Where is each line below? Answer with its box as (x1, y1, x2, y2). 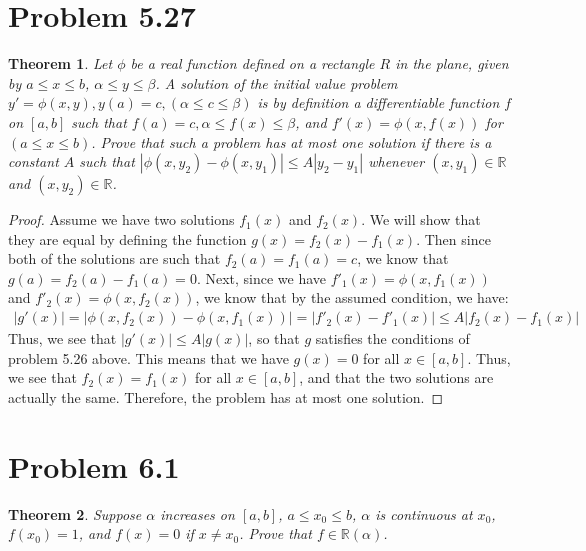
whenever (368, 151, 425, 172)
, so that (248, 328, 300, 349)
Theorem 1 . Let (8, 53, 113, 74)
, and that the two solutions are (299, 367, 494, 388)
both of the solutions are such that (8, 248, 221, 269)
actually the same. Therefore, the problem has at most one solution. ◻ (8, 386, 444, 407)
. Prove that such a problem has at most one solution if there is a (91, 131, 492, 152)
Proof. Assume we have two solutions (8, 209, 235, 230)
